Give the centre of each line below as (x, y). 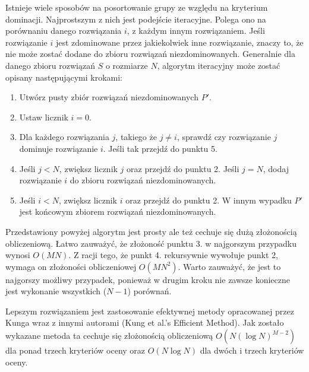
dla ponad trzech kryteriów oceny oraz (75, 350)
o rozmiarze (127, 65)
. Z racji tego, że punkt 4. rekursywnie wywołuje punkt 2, (173, 255)
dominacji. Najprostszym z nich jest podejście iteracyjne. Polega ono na (136, 19)
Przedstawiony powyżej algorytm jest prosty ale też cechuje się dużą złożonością (151, 231)
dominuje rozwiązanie (59, 148)
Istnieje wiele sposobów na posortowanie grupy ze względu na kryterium (137, 7)
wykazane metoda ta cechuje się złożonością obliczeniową (109, 336)
